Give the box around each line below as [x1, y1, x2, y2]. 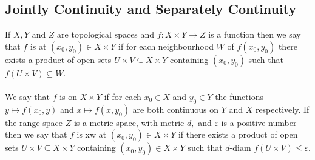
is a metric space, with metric [73, 116, 185, 128]
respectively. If [255, 102, 310, 115]
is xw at [76, 128, 107, 141]
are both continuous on [132, 102, 218, 115]
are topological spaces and [57, 28, 155, 41]
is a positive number [221, 116, 297, 128]
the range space [5, 116, 63, 128]
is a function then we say [208, 28, 301, 41]
